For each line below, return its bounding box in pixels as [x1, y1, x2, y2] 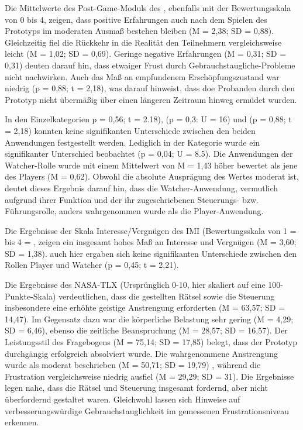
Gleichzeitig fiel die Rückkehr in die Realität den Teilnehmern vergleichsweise [5, 36, 282, 48]
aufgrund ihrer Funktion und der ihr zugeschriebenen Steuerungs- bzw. [5, 193, 259, 205]
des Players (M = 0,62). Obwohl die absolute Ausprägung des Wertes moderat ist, [5, 170, 299, 183]
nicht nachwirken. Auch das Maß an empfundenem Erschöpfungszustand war [5, 70, 280, 82]
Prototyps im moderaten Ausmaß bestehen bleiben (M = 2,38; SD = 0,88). [5, 25, 274, 37]
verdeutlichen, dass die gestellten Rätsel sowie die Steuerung [58, 290, 275, 302]
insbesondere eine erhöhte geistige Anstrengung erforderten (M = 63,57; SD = [5, 301, 285, 314]
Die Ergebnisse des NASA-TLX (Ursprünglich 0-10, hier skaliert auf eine [5, 278, 266, 291]
